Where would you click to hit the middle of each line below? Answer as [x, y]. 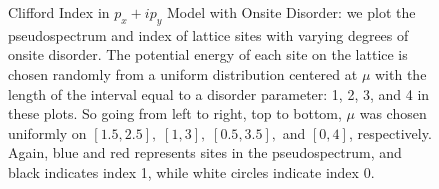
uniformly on [47, 132]
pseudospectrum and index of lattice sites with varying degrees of [208, 34]
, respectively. [390, 132]
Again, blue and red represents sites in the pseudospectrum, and [205, 152]
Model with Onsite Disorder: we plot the [291, 12]
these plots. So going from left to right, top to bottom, [175, 113]
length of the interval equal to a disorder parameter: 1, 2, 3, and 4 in [219, 93]
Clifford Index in [59, 12]
